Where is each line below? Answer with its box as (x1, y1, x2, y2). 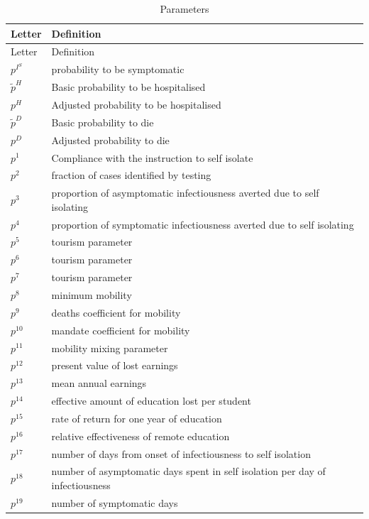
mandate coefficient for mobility (51, 322, 190, 337)
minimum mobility (51, 288, 132, 302)
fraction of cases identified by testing (51, 168, 211, 182)
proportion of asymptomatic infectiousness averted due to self (51, 185, 319, 200)
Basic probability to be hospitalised (51, 80, 206, 94)
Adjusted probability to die (51, 132, 170, 147)
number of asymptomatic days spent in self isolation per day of (51, 464, 326, 479)
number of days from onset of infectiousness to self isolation (51, 446, 311, 461)
